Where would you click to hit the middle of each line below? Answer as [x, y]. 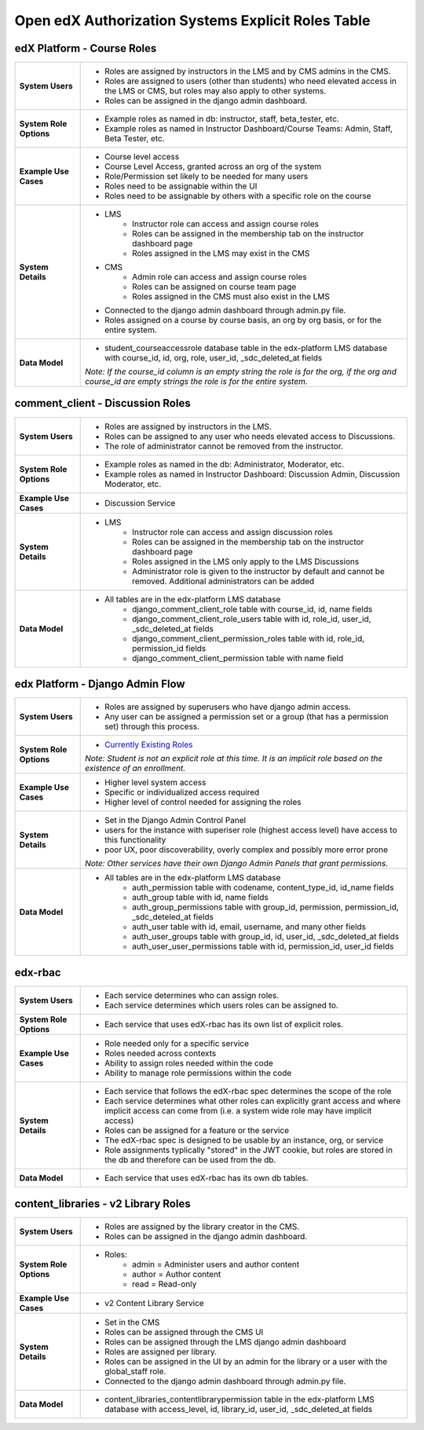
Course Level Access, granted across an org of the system [213, 166]
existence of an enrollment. [135, 768]
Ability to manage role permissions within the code [198, 1073]
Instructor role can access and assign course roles [226, 224]
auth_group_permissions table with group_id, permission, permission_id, [266, 907]
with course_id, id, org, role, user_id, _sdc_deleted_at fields [214, 358]
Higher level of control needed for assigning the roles [203, 803]
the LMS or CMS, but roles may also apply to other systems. [216, 91]
